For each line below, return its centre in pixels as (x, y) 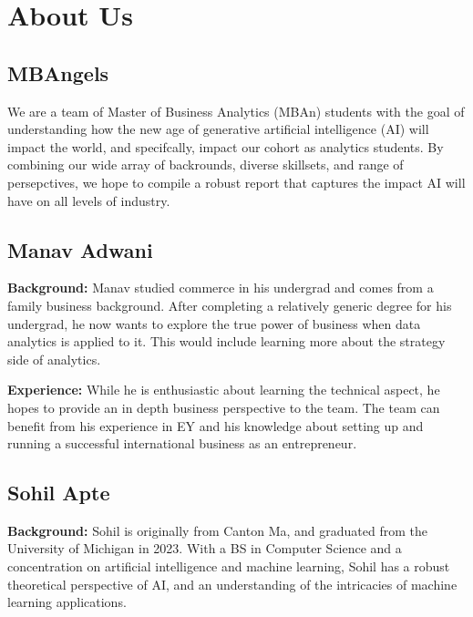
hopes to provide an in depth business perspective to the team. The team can (224, 407)
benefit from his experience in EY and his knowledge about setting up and (216, 425)
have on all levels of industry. (89, 200)
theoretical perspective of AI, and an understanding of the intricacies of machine (232, 584)
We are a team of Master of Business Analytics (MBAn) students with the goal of (236, 111)
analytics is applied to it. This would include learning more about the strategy (226, 341)
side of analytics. (54, 359)
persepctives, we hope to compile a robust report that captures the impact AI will (236, 182)
